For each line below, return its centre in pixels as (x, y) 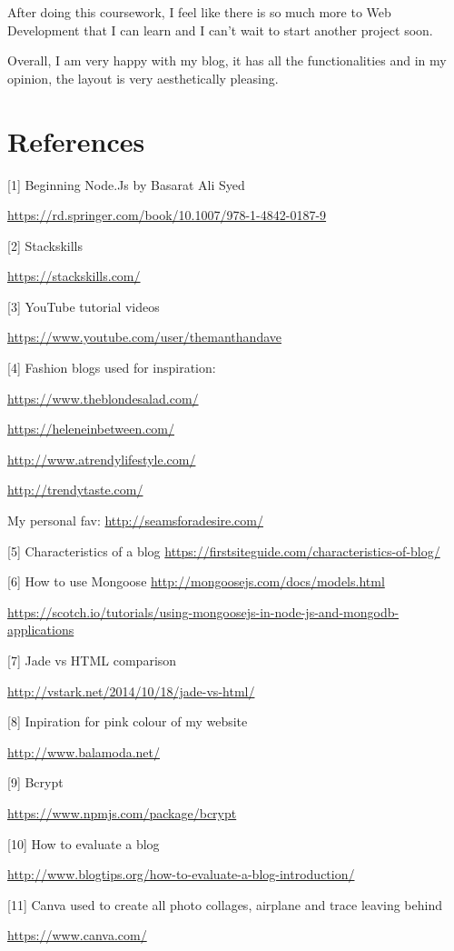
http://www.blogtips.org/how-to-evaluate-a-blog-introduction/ (181, 874)
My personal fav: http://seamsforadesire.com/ (135, 521)
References (76, 140)
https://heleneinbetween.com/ (91, 429)
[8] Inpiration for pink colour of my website (128, 721)
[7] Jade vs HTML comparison (92, 660)
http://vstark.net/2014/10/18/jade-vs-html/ (131, 691)
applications (41, 630)
